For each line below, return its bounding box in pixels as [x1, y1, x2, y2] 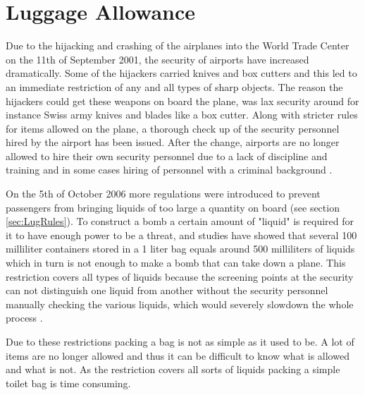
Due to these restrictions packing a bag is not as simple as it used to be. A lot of [6, 334, 354, 348]
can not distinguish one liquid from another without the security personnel [6, 283, 328, 298]
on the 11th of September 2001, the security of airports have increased [6, 51, 309, 66]
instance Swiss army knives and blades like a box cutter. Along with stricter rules [6, 107, 358, 122]
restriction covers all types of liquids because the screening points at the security [6, 269, 354, 284]
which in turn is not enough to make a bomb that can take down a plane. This [6, 255, 346, 270]
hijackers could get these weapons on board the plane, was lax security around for [6, 93, 359, 108]
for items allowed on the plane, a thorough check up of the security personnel [6, 121, 340, 135]
